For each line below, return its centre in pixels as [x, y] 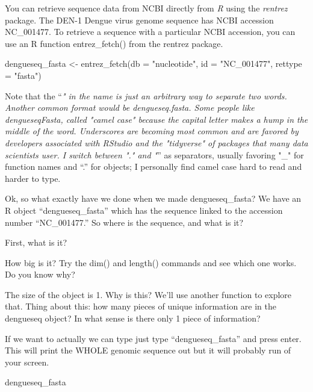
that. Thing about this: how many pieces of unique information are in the [141, 306]
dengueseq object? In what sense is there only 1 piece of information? [133, 318]
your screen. [27, 362]
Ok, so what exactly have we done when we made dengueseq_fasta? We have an [153, 198]
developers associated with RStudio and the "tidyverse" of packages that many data [156, 142]
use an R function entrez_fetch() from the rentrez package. [114, 43]
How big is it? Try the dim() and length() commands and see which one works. [151, 262]
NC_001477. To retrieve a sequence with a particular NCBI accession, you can [150, 32]
